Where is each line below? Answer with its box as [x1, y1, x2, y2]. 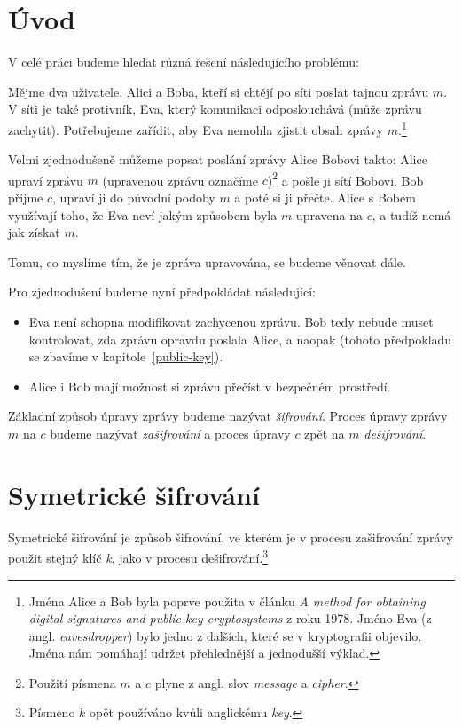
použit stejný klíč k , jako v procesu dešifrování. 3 [8, 546, 269, 566]
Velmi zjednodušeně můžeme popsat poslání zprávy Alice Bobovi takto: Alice [8, 150, 427, 169]
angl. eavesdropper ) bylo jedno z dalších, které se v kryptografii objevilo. [28, 626, 422, 644]
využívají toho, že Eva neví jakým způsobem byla [8, 205, 278, 224]
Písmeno [28, 703, 75, 722]
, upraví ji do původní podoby [52, 188, 215, 206]
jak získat [8, 223, 60, 241]
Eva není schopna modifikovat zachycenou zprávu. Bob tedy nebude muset [28, 312, 434, 330]
